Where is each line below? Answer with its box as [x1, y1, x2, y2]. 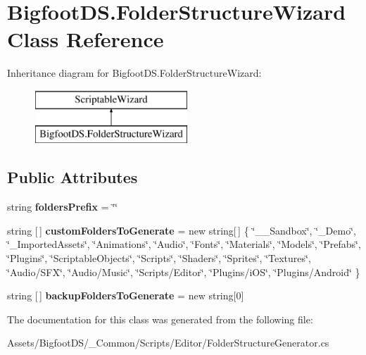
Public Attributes [7, 166, 138, 188]
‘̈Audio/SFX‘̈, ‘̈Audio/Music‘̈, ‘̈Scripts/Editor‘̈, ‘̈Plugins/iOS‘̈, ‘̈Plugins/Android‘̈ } [7, 264, 360, 279]
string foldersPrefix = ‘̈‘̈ [7, 199, 118, 214]
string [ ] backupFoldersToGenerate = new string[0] [7, 288, 244, 303]
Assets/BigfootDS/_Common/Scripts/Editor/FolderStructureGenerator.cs [7, 335, 329, 350]
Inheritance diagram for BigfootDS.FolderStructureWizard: [7, 66, 262, 80]
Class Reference [7, 25, 164, 54]
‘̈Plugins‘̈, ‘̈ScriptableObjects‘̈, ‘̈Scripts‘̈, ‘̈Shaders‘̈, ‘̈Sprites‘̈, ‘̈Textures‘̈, [7, 251, 311, 266]
